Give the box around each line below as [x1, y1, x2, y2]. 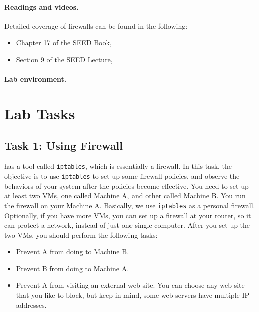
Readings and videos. [4, 1, 79, 12]
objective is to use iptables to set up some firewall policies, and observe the [4, 171, 240, 181]
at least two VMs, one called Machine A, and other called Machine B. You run [4, 190, 246, 201]
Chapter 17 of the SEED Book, [16, 37, 112, 48]
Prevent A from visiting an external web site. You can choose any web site [16, 280, 245, 290]
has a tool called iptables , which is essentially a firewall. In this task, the [4, 161, 232, 171]
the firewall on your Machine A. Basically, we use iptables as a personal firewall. [4, 200, 255, 210]
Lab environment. [4, 74, 67, 84]
